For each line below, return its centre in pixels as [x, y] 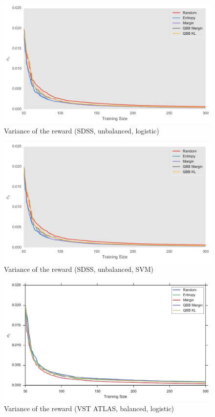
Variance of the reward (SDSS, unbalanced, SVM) [79, 269]
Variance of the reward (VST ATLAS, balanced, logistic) [89, 408]
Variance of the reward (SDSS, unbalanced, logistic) [82, 130]
